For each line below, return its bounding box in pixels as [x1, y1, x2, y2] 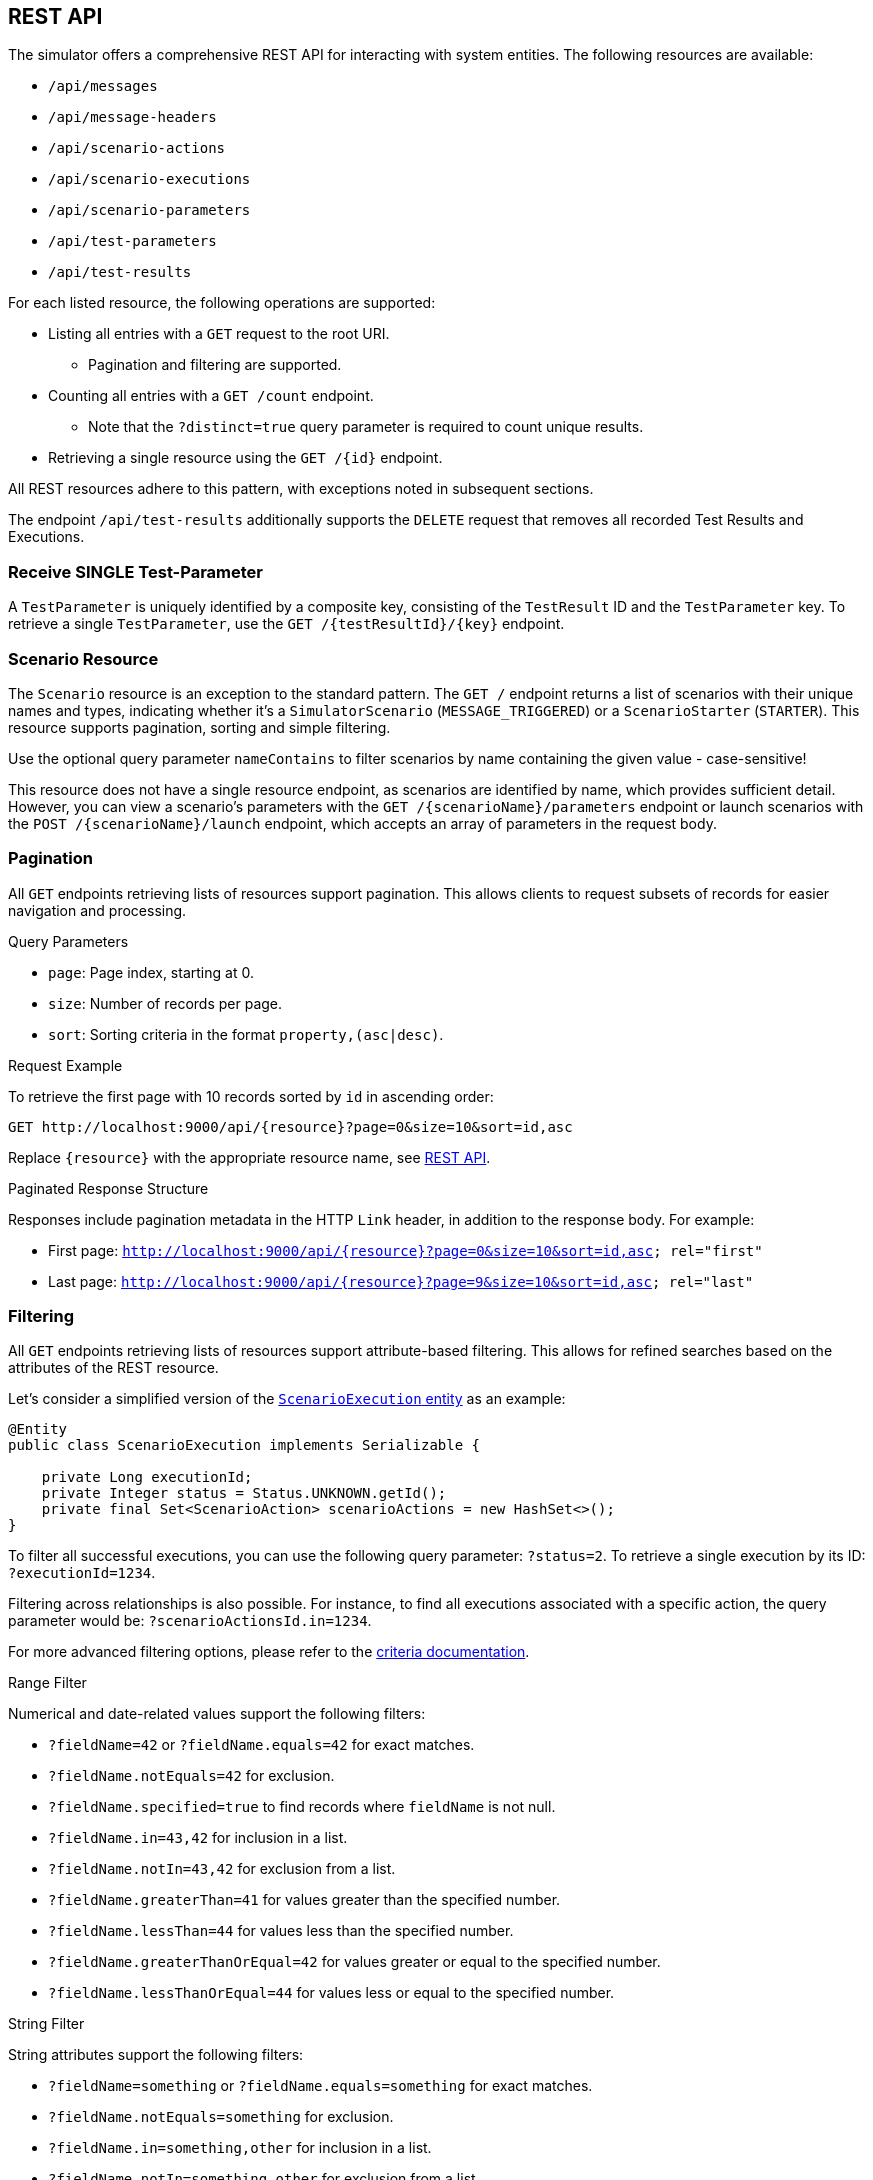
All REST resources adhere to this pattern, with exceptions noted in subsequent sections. [8, 480, 594, 498]
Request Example [8, 1056, 123, 1074]
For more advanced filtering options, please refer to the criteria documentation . [8, 1643, 530, 1661]
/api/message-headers [48, 109, 217, 126]
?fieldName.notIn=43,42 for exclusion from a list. [48, 1860, 396, 1878]
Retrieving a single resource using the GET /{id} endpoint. [48, 449, 443, 467]
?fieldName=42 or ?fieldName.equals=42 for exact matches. [48, 1736, 475, 1754]
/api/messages [48, 78, 158, 95]
